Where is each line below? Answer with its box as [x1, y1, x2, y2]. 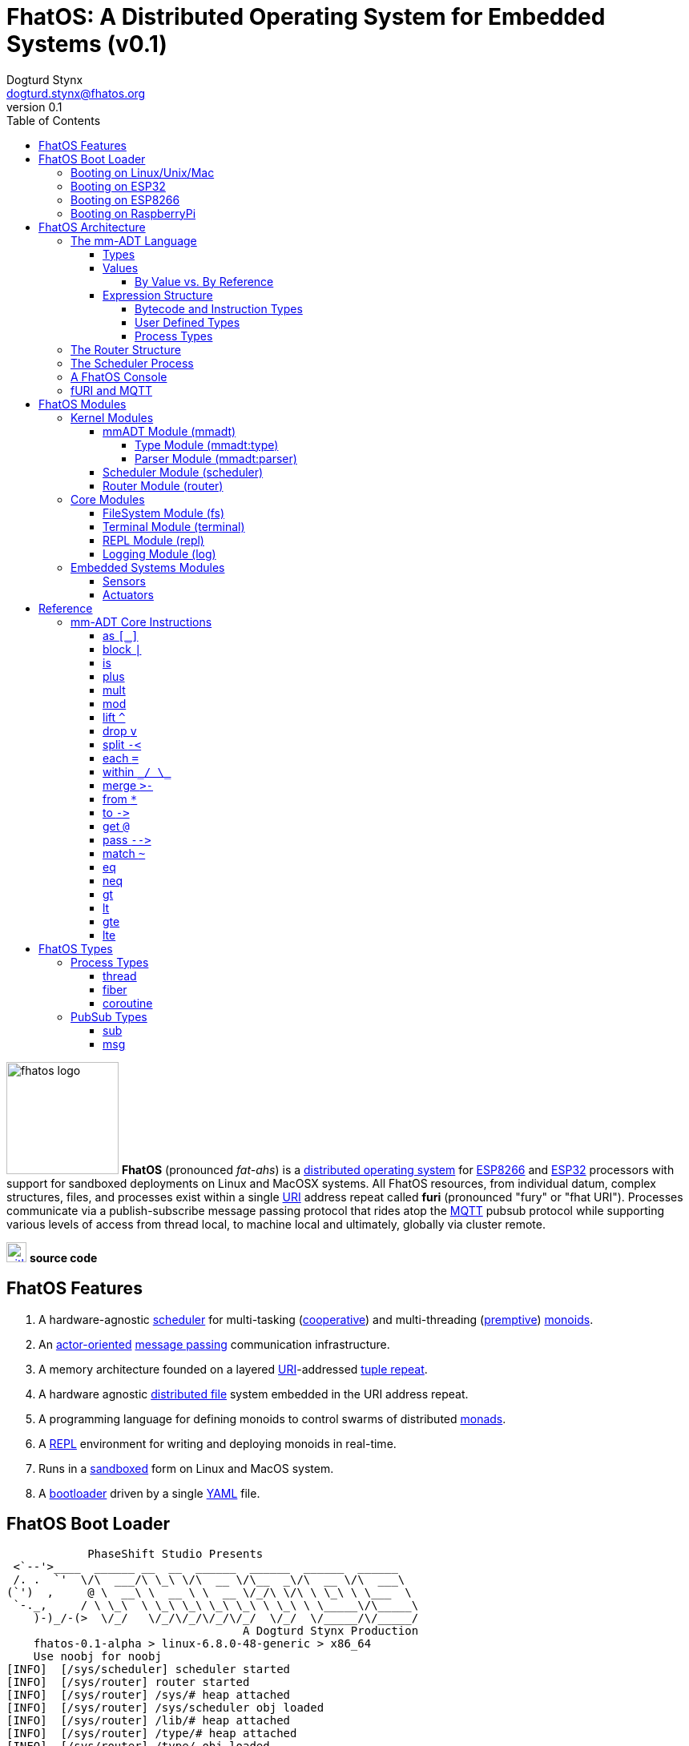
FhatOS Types [38, 941, 113, 955]
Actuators [103, 587, 154, 601]
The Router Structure [71, 342, 181, 356]
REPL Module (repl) [103, 533, 204, 547]
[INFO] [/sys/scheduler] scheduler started [6, 1663, 291, 1676]
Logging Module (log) [103, 546, 216, 561]
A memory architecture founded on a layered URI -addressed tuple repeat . [38, 1362, 428, 1376]
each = [103, 750, 139, 765]
